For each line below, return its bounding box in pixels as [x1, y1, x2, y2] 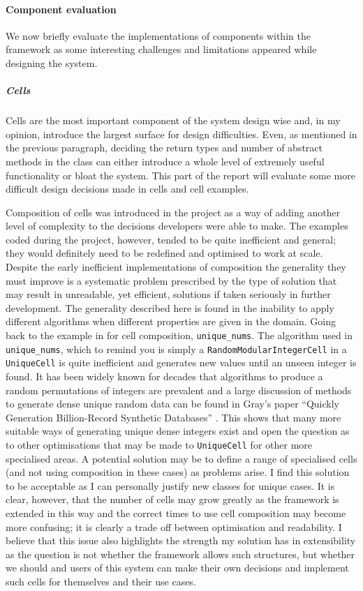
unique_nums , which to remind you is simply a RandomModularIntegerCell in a [6, 341, 347, 356]
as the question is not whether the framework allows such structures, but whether [6, 546, 355, 561]
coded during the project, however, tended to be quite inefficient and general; [6, 232, 336, 246]
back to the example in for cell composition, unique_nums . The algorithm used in [6, 328, 353, 343]
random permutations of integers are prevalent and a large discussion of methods [6, 382, 352, 397]
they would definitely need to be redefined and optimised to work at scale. [6, 246, 323, 260]
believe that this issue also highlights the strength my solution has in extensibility [6, 533, 356, 548]
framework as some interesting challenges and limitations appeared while [6, 42, 317, 57]
